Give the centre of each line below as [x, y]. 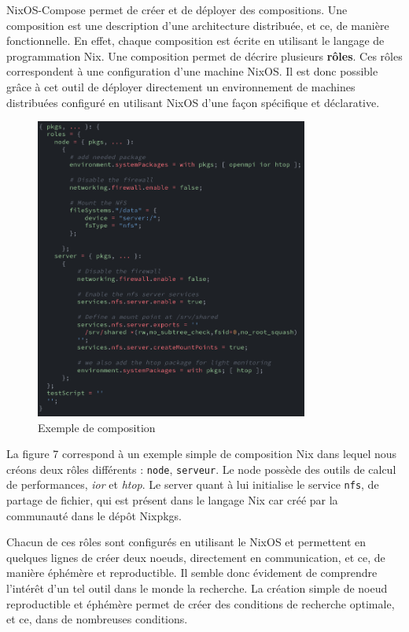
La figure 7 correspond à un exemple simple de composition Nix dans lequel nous [202, 454]
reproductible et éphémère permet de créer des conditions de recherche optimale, [201, 603]
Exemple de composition [97, 427]
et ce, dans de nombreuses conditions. [97, 619]
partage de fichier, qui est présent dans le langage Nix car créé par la [172, 500]
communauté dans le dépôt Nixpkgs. [94, 515]
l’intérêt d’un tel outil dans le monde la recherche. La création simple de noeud [197, 588]
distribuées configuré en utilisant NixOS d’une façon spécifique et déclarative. [193, 102]
